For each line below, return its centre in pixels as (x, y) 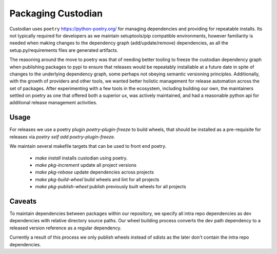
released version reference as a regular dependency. (65, 228)
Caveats (23, 201)
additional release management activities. (53, 103)
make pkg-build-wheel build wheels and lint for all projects (97, 179)
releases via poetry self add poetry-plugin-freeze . (62, 136)
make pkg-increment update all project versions (86, 165)
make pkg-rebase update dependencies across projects (94, 172)
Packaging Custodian (56, 13)
